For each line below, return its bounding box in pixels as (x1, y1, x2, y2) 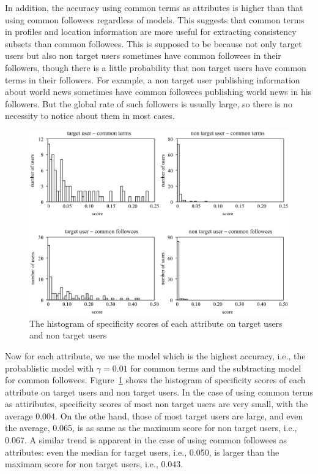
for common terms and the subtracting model (130, 361, 301, 374)
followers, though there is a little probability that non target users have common (5, 61, 306, 74)
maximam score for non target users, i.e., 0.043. (5, 457, 183, 470)
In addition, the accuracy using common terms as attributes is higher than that (5, 1, 303, 13)
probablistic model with (5, 361, 94, 374)
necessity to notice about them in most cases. (5, 109, 175, 122)
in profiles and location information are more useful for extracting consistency (5, 25, 297, 38)
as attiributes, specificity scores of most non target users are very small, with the (5, 397, 308, 410)
